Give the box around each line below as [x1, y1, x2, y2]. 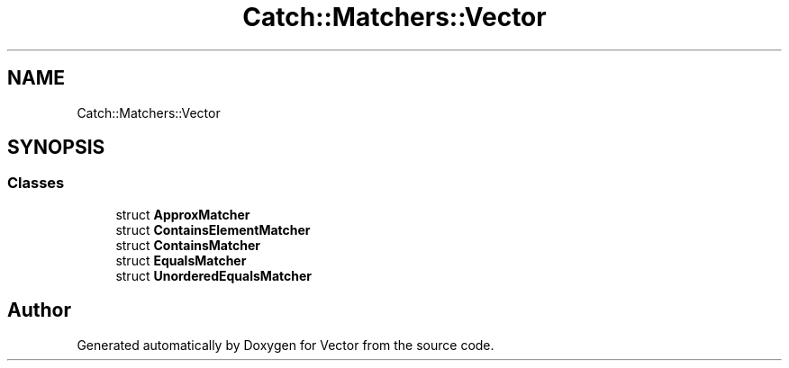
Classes [7, 174, 65, 193]
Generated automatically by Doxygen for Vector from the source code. [77, 337, 494, 353]
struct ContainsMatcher [115, 237, 260, 253]
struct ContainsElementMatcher [115, 221, 311, 238]
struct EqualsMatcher [115, 252, 247, 268]
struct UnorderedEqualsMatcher [115, 267, 312, 283]
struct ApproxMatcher [115, 206, 250, 222]
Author [7, 299, 71, 322]
